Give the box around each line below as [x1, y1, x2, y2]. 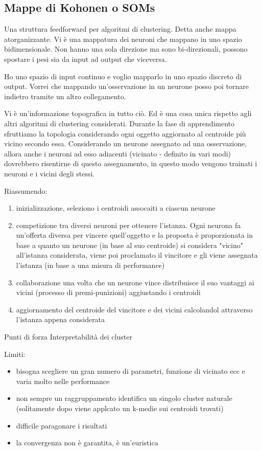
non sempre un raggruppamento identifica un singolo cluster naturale [16, 393, 232, 403]
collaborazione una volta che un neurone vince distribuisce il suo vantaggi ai [16, 277, 254, 287]
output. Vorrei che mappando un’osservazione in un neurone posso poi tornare [4, 81, 249, 92]
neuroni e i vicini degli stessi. [4, 168, 95, 178]
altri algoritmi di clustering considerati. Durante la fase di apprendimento [4, 118, 235, 128]
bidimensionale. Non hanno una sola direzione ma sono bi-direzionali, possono [4, 43, 248, 54]
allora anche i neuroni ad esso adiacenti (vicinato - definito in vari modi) [4, 148, 231, 159]
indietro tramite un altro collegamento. [4, 91, 126, 101]
